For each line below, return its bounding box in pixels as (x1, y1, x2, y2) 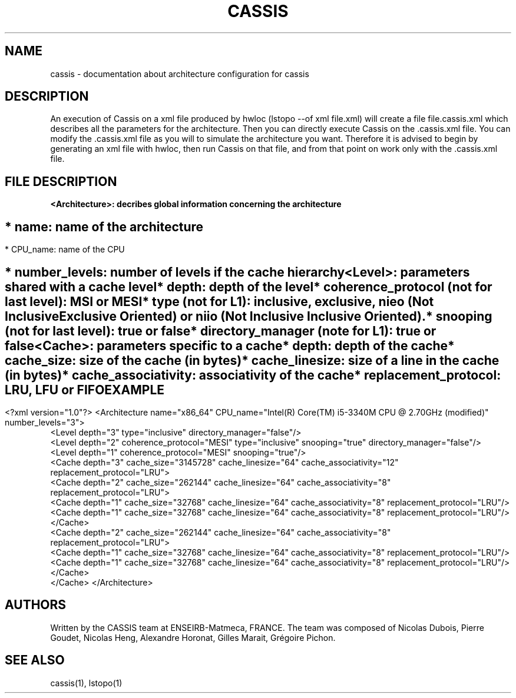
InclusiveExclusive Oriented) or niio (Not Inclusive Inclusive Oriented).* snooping (5, 308, 492, 324)
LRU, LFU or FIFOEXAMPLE (5, 382, 165, 397)
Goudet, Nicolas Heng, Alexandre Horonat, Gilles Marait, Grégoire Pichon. (50, 632, 336, 643)
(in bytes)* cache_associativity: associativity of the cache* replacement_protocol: (5, 367, 501, 383)
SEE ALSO (5, 653, 65, 668)
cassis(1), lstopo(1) (50, 677, 123, 688)
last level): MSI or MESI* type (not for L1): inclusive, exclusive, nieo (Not (5, 294, 434, 309)
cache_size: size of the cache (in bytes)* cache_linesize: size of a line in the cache (5, 353, 500, 368)
